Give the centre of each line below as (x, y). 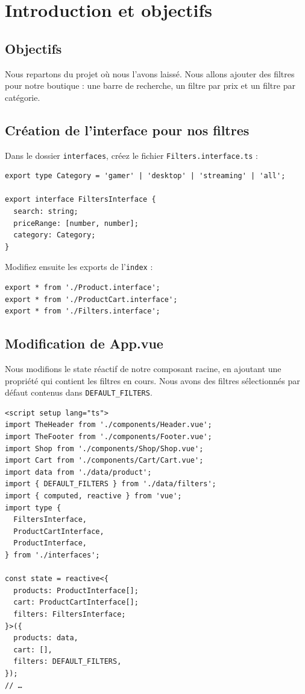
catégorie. (23, 97)
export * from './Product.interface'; (83, 288)
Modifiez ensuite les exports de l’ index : (79, 267)
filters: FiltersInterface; (70, 614)
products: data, (46, 638)
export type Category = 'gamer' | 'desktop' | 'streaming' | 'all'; (145, 176)
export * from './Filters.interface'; (83, 311)
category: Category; (55, 235)
